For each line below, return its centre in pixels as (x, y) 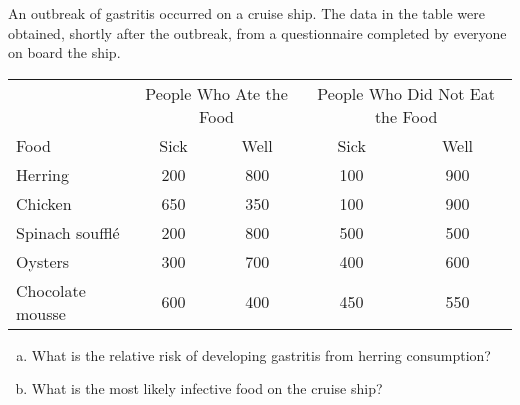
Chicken (44, 203)
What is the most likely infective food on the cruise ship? (207, 388)
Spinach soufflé (68, 232)
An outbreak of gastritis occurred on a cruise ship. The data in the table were (246, 13)
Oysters (43, 261)
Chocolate (51, 290)
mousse (41, 313)
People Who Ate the (216, 93)
